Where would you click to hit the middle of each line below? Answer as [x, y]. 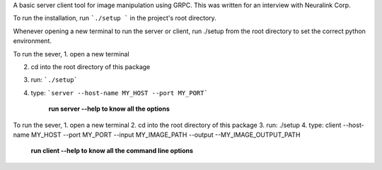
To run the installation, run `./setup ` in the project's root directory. [115, 18]
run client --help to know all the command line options [112, 151]
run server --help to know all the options [109, 109]
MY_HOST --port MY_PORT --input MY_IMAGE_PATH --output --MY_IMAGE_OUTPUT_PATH [166, 135]
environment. [33, 41]
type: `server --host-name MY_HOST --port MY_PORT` [119, 92]
